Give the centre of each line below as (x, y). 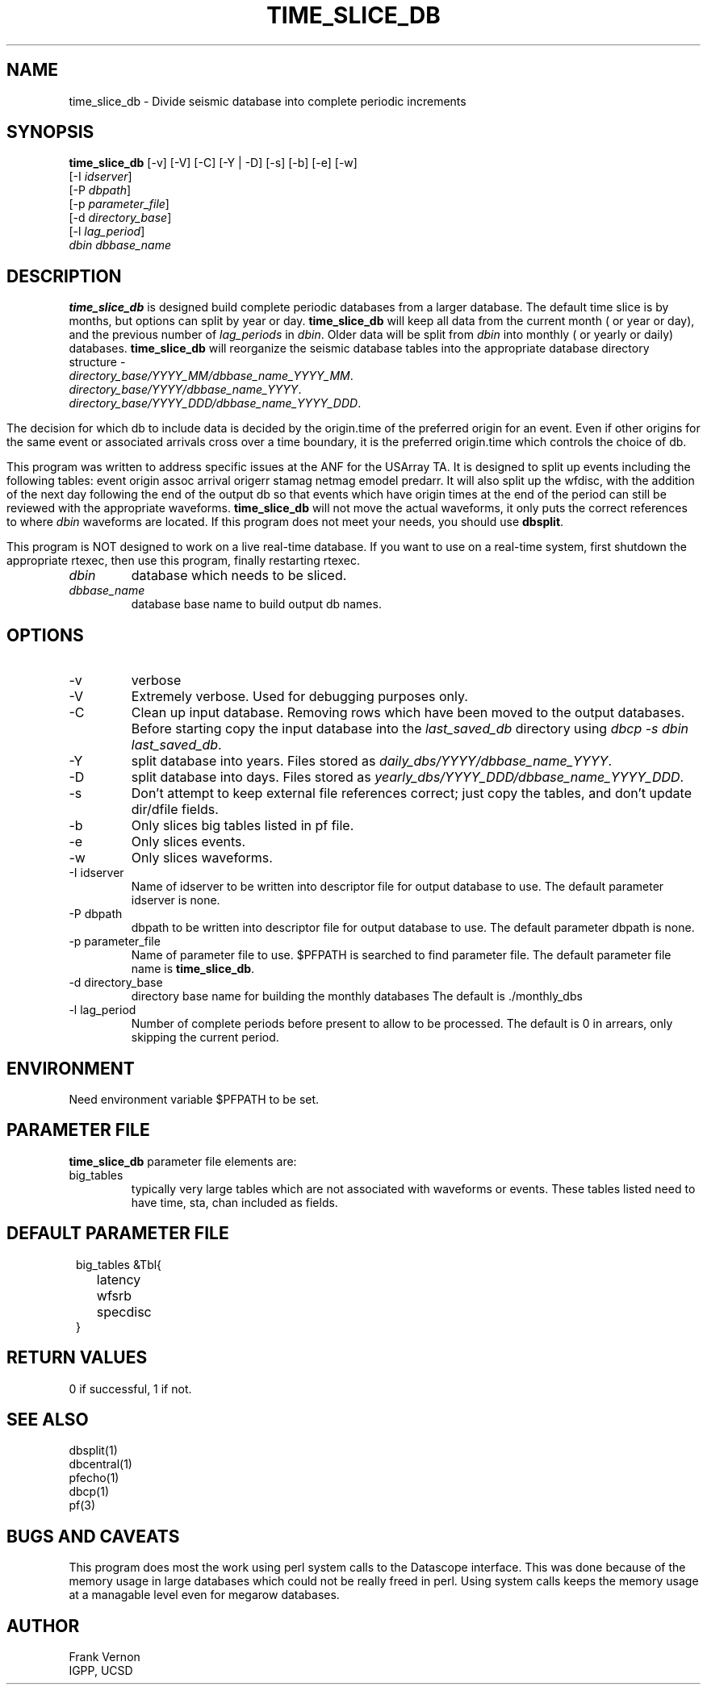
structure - (97, 362)
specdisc (124, 1311)
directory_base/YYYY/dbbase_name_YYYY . (185, 390)
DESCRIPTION (64, 276)
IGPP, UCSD (101, 1671)
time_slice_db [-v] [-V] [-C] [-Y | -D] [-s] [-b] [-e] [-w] (213, 163)
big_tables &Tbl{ (119, 1264)
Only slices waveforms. (202, 858)
